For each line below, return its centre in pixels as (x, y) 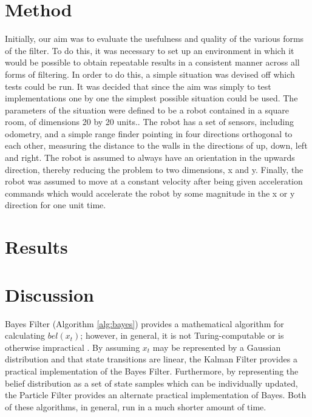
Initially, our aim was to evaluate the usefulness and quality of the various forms (154, 39)
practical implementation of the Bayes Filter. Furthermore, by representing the (152, 371)
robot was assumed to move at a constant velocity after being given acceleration (154, 181)
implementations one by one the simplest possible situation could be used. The (151, 98)
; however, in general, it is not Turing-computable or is (182, 335)
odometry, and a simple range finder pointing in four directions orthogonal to (149, 133)
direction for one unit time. (56, 205)
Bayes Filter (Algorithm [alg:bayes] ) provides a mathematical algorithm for (144, 323)
